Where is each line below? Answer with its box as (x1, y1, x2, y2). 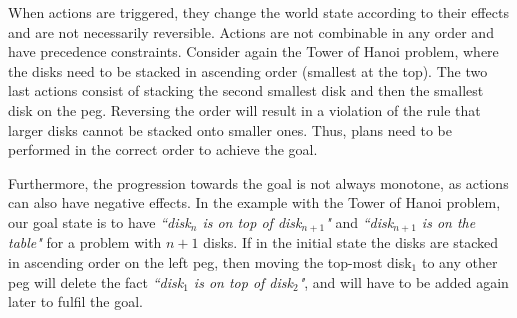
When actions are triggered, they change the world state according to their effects (8, 2, 509, 22)
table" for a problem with (8, 232, 162, 253)
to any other (421, 251, 498, 272)
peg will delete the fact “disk (8, 271, 184, 292)
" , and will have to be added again (298, 271, 509, 292)
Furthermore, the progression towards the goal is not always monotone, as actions (8, 172, 509, 193)
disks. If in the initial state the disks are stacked (203, 232, 499, 253)
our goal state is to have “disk (8, 211, 191, 232)
